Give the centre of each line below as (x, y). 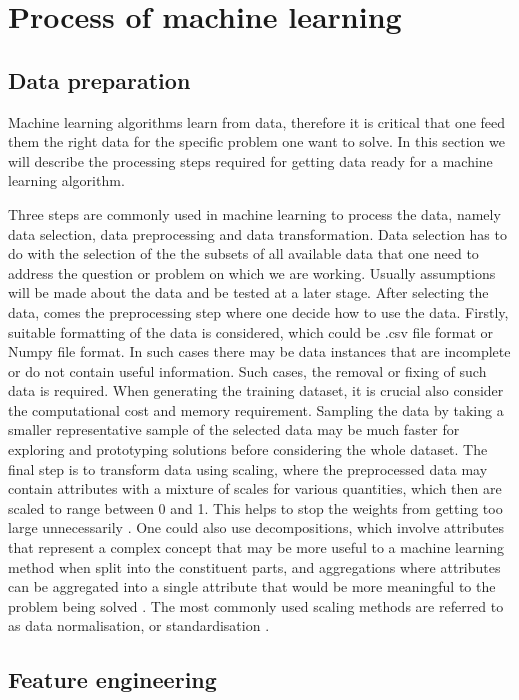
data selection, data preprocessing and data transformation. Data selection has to (257, 233)
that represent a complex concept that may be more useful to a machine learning (256, 547)
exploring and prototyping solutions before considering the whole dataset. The (248, 449)
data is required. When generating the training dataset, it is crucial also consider (256, 390)
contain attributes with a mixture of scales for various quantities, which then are (255, 488)
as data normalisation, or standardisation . (139, 625)
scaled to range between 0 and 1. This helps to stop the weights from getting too (255, 507)
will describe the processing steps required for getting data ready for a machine (250, 160)
